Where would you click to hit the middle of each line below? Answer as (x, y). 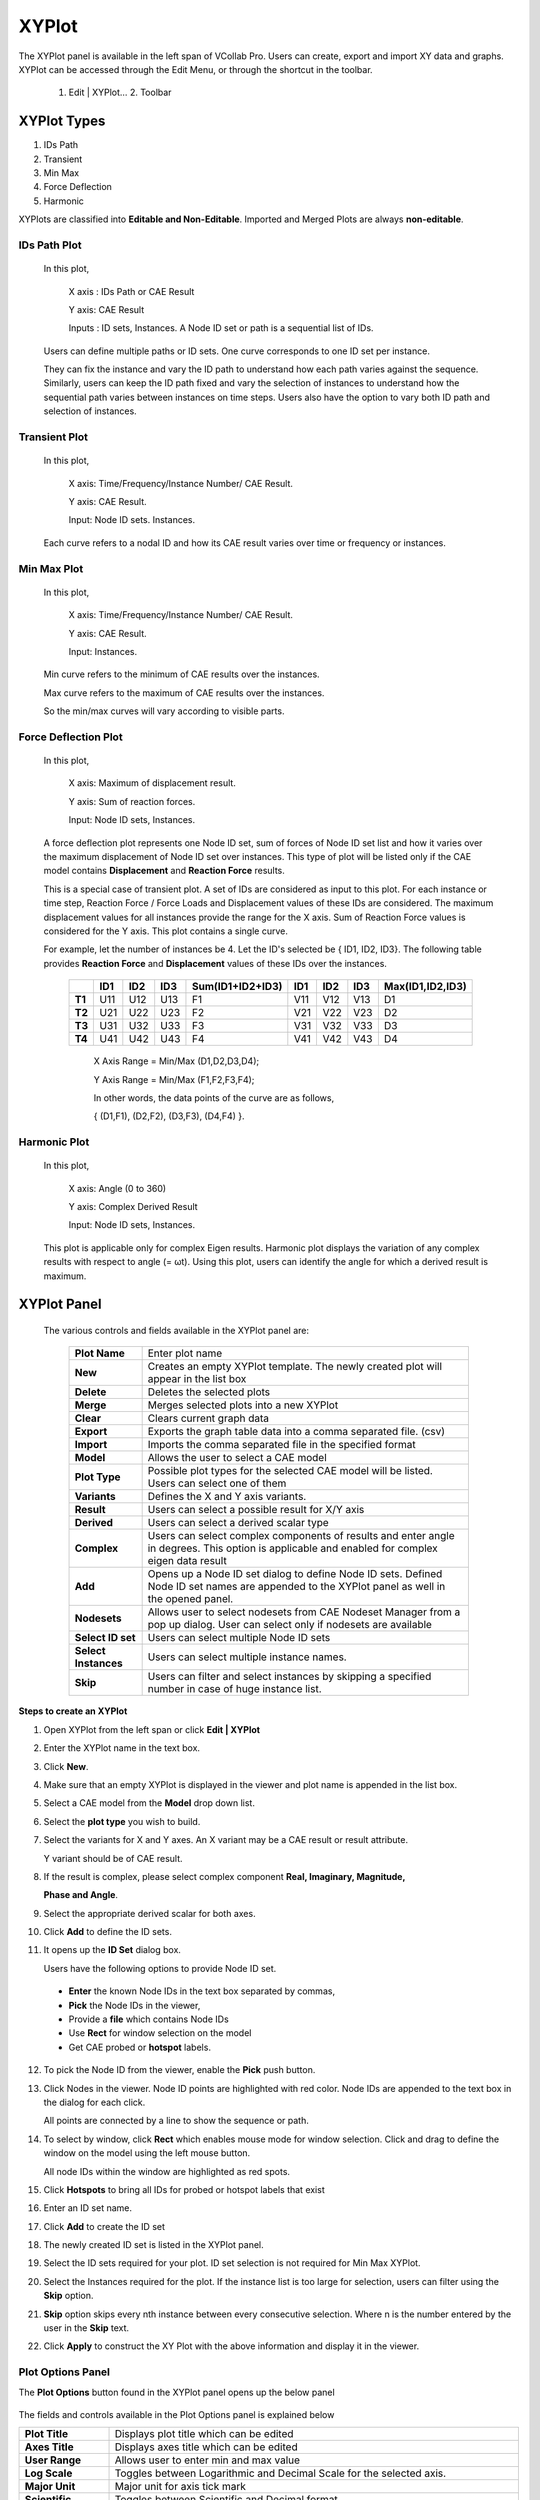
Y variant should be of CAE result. (113, 1858)
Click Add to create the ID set (104, 2226)
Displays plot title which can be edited (204, 2434)
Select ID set (105, 1638)
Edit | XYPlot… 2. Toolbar (120, 92)
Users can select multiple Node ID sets (239, 1638)
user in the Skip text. (86, 2328)
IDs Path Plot (50, 245)
